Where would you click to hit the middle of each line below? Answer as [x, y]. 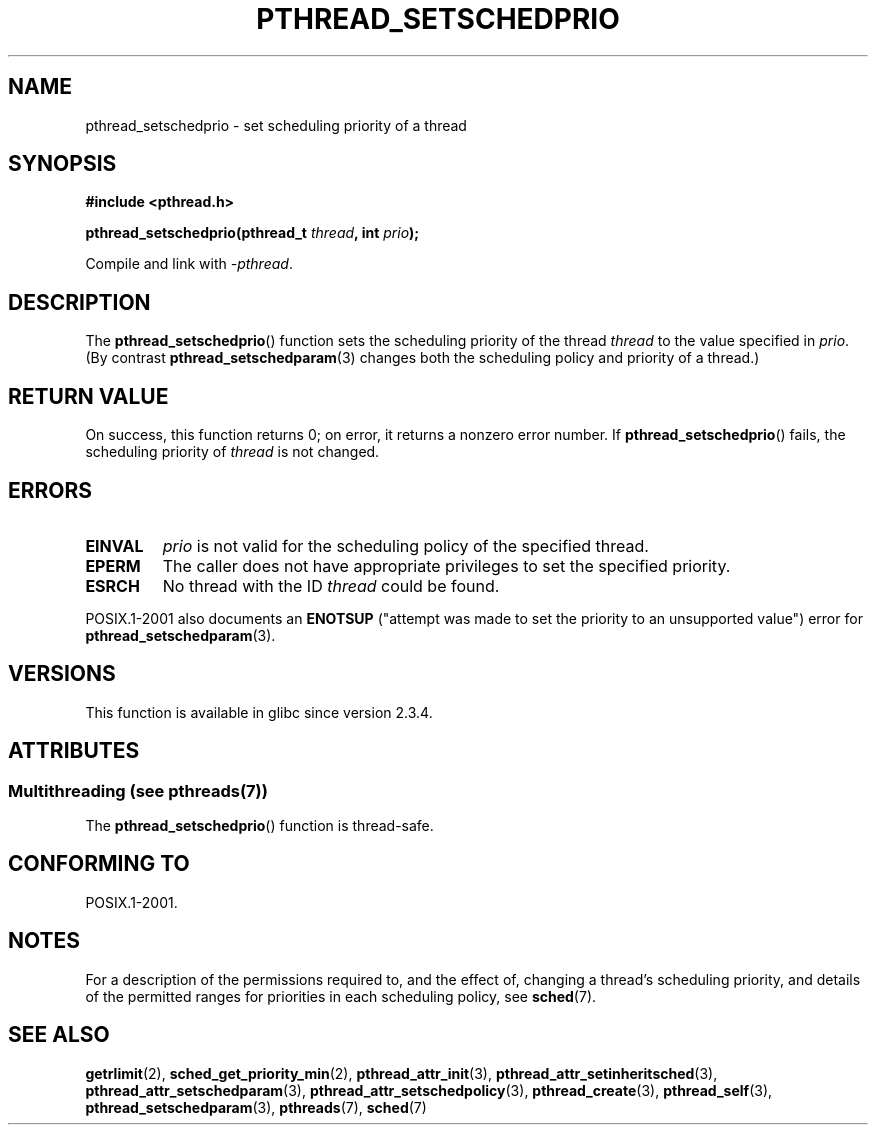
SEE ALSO [59, 1035]
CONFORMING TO [99, 864]
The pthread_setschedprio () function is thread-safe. [259, 826]
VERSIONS [62, 674]
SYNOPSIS [62, 164]
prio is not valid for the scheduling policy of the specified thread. [405, 545]
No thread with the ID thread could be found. [331, 585]
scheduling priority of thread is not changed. [232, 452]
